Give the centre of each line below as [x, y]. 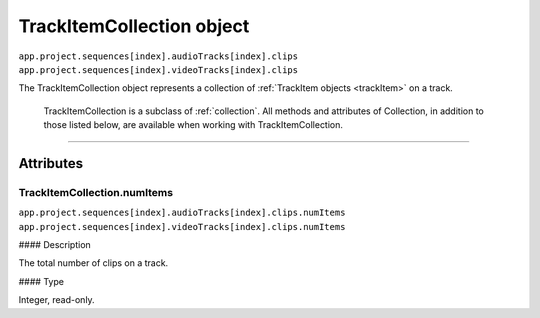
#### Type [41, 281]
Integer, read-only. [56, 300]
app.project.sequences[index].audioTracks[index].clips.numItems [182, 213]
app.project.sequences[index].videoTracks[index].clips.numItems [182, 226]
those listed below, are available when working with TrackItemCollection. [193, 125]
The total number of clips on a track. [93, 263]
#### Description [55, 245]
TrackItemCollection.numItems [96, 192]
